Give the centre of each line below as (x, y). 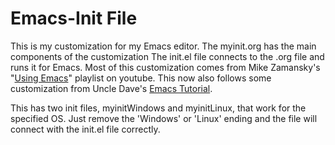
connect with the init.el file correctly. (85, 129)
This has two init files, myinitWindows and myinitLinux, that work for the (158, 108)
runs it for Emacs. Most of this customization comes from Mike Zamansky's (165, 67)
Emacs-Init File (74, 18)
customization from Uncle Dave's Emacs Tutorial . (111, 88)
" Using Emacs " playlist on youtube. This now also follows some (141, 78)
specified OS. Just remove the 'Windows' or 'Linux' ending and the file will (164, 118)
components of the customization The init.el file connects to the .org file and (167, 56)
